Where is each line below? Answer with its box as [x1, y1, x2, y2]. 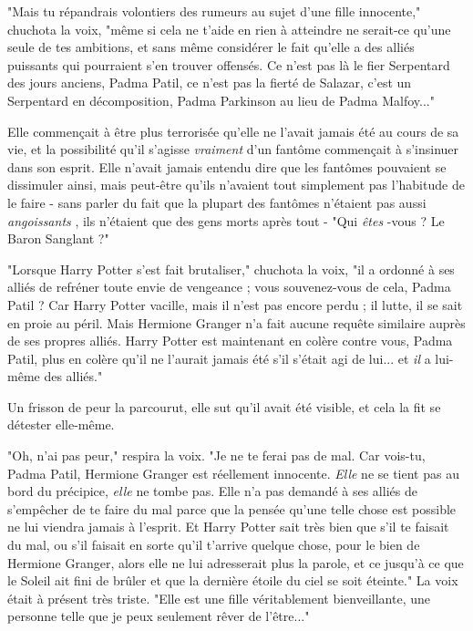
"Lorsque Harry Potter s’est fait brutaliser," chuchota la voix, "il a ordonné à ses [7, 259, 455, 278]
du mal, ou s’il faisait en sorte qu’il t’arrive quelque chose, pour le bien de [7, 535, 420, 554]
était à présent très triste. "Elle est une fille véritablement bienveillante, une [7, 588, 430, 607]
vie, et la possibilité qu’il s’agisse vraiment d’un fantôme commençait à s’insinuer [7, 140, 459, 159]
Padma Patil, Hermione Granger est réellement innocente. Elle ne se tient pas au [7, 463, 459, 482]
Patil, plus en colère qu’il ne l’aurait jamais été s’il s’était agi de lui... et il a [7, 348, 431, 367]
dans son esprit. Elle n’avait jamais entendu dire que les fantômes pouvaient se [7, 157, 447, 176]
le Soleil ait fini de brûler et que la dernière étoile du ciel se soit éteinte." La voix [7, 571, 458, 590]
